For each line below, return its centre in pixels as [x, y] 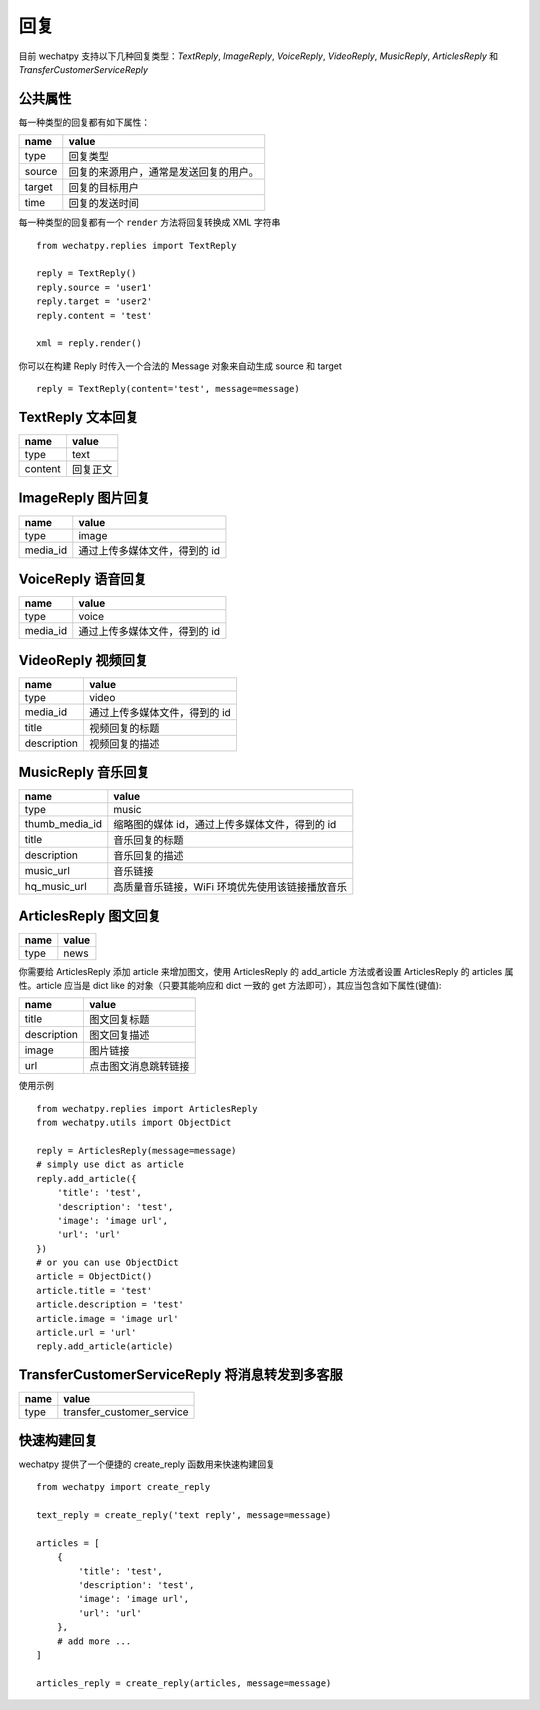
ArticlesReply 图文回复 [90, 915]
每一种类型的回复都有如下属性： [84, 122]
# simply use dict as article [110, 1164]
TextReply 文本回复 [78, 416]
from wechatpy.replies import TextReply [136, 245]
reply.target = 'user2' [94, 301]
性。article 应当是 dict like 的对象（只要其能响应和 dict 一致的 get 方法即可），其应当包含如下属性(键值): [230, 986]
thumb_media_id [63, 824]
